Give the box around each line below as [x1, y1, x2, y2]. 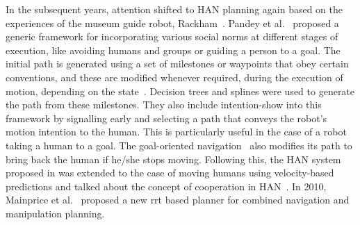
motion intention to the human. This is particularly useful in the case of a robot [6, 124, 347, 139]
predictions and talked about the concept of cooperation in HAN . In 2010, [6, 178, 327, 193]
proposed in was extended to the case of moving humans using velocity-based [6, 165, 334, 180]
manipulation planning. [6, 206, 105, 220]
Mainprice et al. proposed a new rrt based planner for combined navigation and [6, 192, 350, 207]
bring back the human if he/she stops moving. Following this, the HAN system [6, 151, 341, 166]
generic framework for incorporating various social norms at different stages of [6, 29, 338, 44]
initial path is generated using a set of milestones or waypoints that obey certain [6, 56, 349, 71]
